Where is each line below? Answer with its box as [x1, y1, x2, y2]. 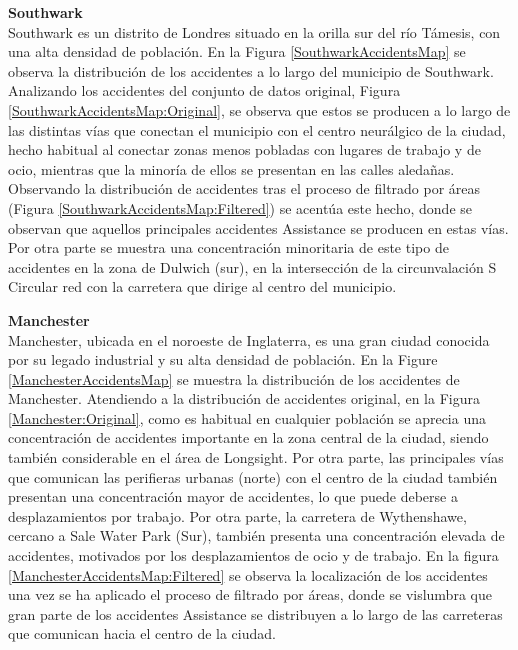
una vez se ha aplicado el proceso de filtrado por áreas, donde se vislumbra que [8, 584, 492, 605]
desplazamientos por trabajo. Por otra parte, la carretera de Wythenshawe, [8, 505, 467, 526]
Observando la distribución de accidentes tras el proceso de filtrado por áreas [8, 178, 481, 199]
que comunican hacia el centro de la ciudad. [8, 623, 276, 644]
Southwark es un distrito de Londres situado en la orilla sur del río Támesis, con [8, 21, 501, 42]
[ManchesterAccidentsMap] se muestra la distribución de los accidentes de [8, 368, 460, 389]
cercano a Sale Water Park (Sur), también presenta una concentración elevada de [8, 525, 505, 546]
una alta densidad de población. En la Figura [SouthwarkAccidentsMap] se [8, 41, 466, 62]
